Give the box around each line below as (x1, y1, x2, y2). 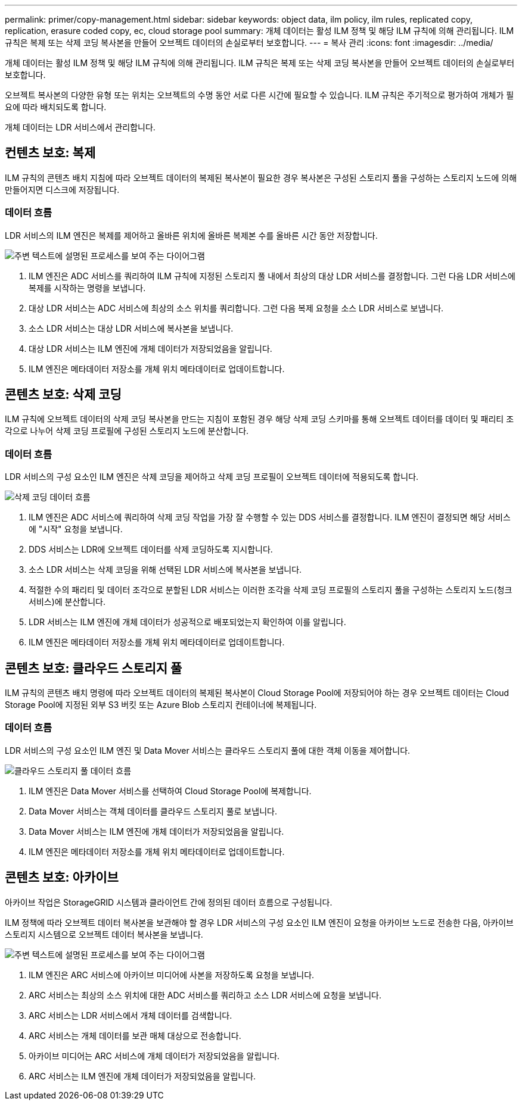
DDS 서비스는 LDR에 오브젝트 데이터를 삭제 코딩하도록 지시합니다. (29, 544, 273, 555)
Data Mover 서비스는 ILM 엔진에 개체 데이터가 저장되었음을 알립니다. (29, 826, 284, 836)
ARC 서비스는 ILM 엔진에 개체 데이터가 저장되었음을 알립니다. (29, 1070, 256, 1081)
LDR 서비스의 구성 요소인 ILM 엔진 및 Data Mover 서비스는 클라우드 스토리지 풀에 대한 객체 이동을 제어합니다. (5, 745, 411, 756)
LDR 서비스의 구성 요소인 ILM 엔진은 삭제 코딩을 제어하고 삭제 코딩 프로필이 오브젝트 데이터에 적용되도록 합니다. (5, 472, 419, 482)
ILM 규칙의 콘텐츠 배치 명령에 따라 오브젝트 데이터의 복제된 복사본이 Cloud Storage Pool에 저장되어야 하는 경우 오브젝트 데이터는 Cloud (5, 688, 509, 698)
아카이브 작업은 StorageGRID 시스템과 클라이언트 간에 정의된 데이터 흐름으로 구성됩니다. (5, 897, 333, 907)
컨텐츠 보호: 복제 (5, 145, 96, 161)
